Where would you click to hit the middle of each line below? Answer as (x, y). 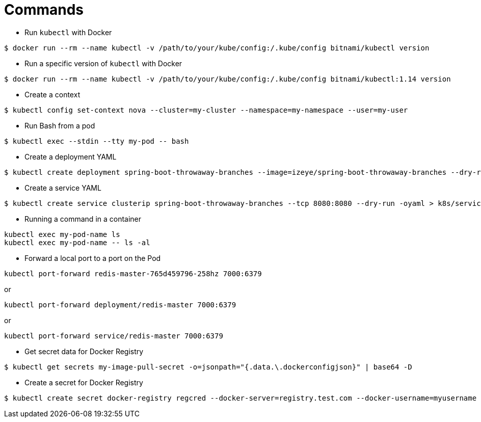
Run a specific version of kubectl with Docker (103, 63)
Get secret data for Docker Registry (84, 351)
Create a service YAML (63, 188)
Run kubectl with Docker (68, 32)
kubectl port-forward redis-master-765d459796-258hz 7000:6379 (133, 273)
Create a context (52, 94)
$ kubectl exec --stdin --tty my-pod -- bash (97, 141)
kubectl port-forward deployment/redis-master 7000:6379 (120, 305)
